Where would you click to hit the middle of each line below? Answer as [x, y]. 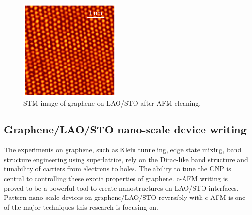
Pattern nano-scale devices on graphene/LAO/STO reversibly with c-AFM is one [125, 197]
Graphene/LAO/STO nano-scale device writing [125, 129]
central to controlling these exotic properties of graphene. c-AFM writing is [116, 178]
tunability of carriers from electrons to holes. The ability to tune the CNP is [118, 169]
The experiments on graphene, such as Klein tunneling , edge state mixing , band [123, 150]
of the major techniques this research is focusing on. [81, 207]
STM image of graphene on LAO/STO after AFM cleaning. [112, 103]
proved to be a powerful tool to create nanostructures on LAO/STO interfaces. [121, 188]
